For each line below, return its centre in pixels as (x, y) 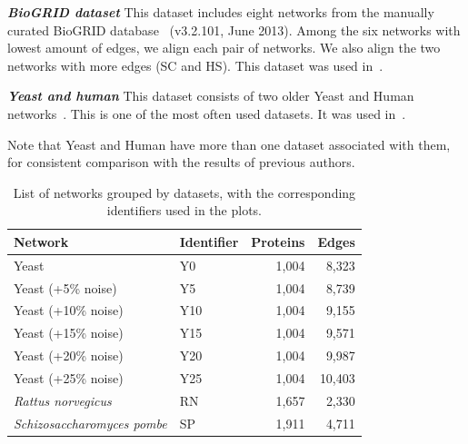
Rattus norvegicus (63, 400)
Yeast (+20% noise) (69, 355)
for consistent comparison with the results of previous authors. (181, 162)
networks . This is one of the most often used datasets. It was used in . (207, 113)
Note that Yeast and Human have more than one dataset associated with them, (229, 144)
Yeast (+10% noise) (69, 310)
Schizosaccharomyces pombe (90, 423)
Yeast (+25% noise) (69, 378)
